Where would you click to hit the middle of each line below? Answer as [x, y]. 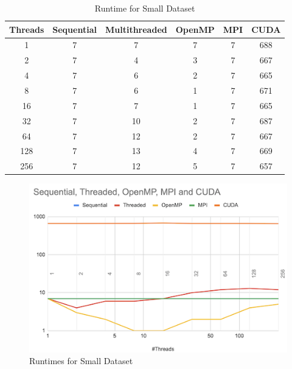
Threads [27, 29]
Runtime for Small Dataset [145, 8]
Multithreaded [136, 29]
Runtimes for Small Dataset [81, 361]
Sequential [75, 29]
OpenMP [195, 29]
